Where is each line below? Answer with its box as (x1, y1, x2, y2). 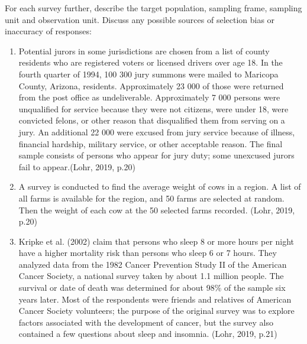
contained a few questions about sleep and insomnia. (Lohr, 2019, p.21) (18, 327, 277, 340)
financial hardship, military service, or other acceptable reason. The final (18, 137, 283, 150)
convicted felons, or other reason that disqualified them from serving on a (18, 114, 285, 126)
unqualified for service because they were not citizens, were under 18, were (18, 102, 289, 115)
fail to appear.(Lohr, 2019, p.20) (18, 160, 135, 173)
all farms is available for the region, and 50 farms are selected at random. (18, 192, 285, 204)
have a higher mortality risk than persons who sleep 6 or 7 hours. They (18, 246, 277, 259)
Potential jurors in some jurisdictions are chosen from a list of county (18, 44, 270, 57)
